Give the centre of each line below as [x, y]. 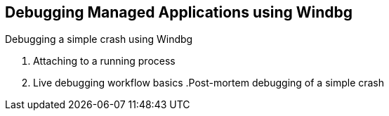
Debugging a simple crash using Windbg [99, 39]
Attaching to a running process [104, 61]
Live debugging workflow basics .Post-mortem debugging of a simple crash [209, 83]
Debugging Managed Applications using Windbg [179, 12]
